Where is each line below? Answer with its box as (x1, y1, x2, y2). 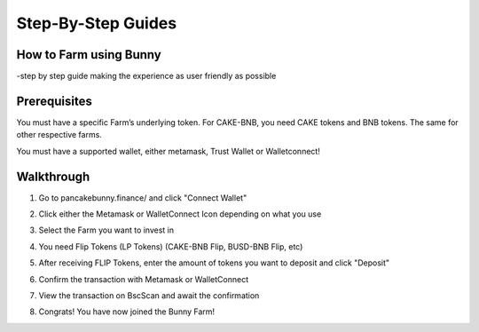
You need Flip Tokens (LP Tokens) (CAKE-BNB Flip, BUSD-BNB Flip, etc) (38, 241, 303, 252)
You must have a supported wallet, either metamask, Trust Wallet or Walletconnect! (16, 146, 321, 156)
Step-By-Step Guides (16, 13, 177, 33)
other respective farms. (16, 130, 102, 140)
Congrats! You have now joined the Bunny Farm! (38, 306, 216, 317)
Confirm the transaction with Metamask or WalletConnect (38, 273, 248, 284)
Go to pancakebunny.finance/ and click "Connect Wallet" (38, 192, 247, 203)
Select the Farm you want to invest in (38, 225, 175, 235)
